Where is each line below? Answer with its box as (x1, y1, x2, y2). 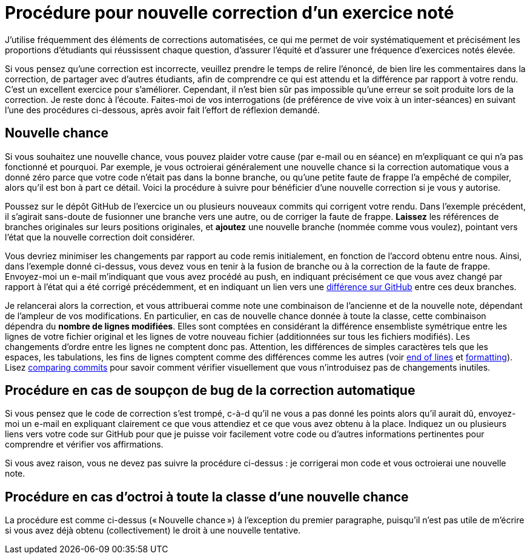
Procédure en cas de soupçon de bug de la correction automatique (5, 383, 416, 399)
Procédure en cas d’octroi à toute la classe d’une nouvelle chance (5, 489, 409, 504)
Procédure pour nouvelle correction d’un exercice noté (5, 2, 454, 23)
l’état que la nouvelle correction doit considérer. (5, 231, 195, 242)
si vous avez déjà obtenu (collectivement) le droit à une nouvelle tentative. (5, 525, 301, 536)
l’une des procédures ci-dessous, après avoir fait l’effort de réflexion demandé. (5, 104, 320, 115)
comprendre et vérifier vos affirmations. (5, 439, 164, 450)
